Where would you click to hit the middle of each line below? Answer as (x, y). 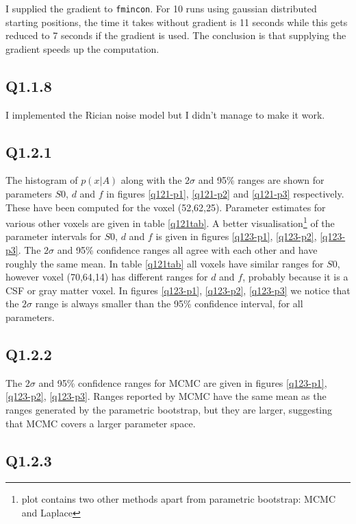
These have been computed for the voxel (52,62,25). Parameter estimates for (166, 207)
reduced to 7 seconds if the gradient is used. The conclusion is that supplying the (176, 35)
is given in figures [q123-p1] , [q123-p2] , (236, 236)
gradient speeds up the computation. (82, 48)
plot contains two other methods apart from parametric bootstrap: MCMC (179, 499)
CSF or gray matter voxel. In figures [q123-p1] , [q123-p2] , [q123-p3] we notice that (178, 290)
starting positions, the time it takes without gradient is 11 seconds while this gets (177, 22)
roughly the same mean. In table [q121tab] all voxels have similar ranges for (165, 263)
